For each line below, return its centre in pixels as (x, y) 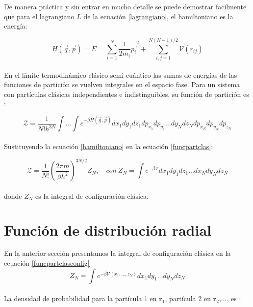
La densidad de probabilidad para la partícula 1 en (80, 298)
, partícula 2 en (188, 298)
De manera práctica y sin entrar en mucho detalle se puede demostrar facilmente (125, 6)
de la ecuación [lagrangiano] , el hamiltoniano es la (158, 16)
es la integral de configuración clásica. (92, 196)
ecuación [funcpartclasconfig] (47, 263)
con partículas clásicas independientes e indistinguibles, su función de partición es (126, 94)
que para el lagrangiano (39, 16)
